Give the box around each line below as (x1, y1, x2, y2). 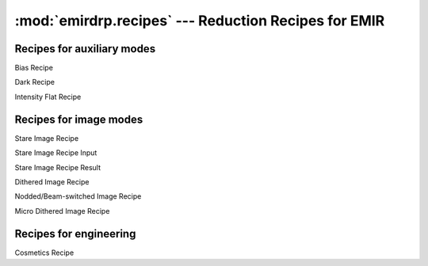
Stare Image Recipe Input (14, 148, 97, 158)
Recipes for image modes (14, 112, 143, 126)
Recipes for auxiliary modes (14, 42, 156, 55)
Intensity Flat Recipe (14, 92, 82, 101)
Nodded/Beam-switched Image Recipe (14, 192, 142, 201)
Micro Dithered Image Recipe (14, 206, 110, 215)
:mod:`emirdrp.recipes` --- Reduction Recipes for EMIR (14, 12, 385, 29)
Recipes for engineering (14, 226, 136, 241)
